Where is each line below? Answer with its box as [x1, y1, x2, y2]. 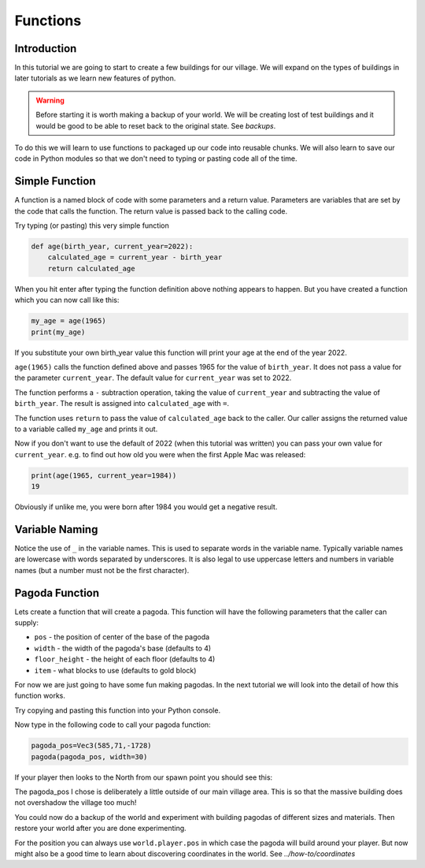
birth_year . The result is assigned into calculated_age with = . [14, 399, 230, 408]
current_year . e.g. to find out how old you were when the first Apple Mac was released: [14, 449, 306, 459]
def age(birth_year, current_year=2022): [31, 242, 194, 251]
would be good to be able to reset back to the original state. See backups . [35, 121, 276, 130]
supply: [14, 618, 39, 628]
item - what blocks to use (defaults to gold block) [34, 665, 197, 675]
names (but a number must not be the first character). [14, 565, 190, 575]
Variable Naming [14, 523, 98, 536]
